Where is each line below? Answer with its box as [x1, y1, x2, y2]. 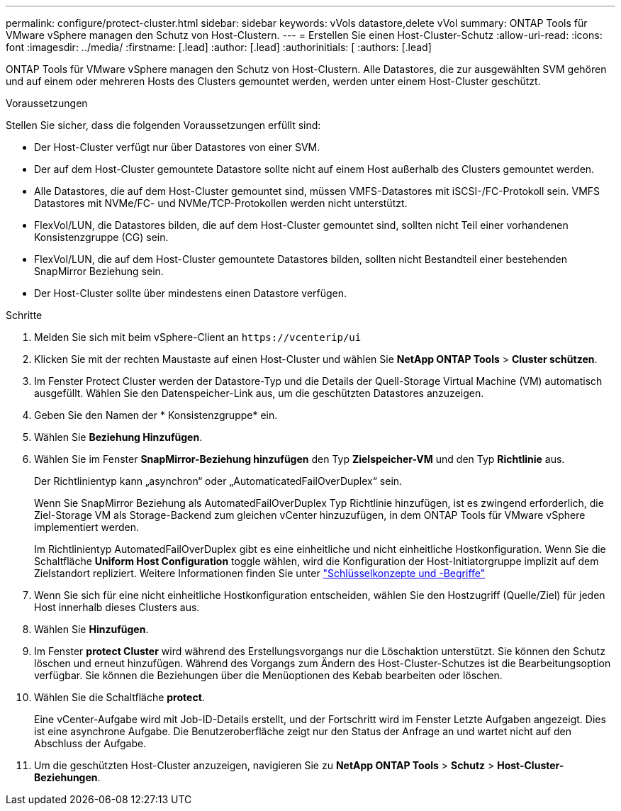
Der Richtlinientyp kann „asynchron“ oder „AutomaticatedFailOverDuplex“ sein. [34, 475, 403, 487]
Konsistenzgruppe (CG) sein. [34, 231, 169, 243]
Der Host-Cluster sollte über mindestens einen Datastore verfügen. [34, 287, 347, 299]
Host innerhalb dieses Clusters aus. [34, 601, 200, 613]
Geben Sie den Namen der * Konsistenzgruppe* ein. [34, 409, 278, 421]
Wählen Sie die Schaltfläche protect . [34, 691, 205, 703]
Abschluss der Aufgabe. [34, 737, 147, 749]
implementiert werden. [34, 521, 140, 533]
